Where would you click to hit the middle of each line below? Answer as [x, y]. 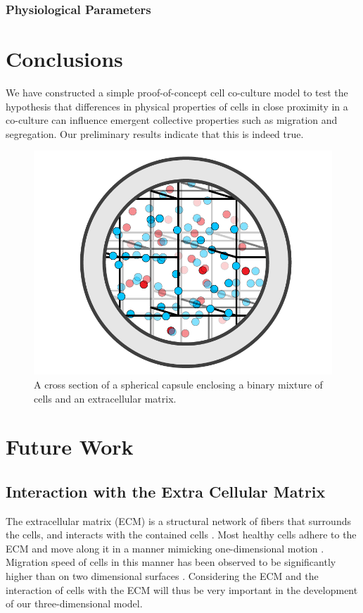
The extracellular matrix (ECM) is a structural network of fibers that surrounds [178, 520]
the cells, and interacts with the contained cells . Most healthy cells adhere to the [181, 535]
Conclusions [64, 59]
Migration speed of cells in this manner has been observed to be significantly [171, 562]
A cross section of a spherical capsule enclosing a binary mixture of [178, 384]
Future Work [70, 447]
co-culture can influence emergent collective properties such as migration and [172, 120]
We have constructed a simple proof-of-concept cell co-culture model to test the [177, 92]
